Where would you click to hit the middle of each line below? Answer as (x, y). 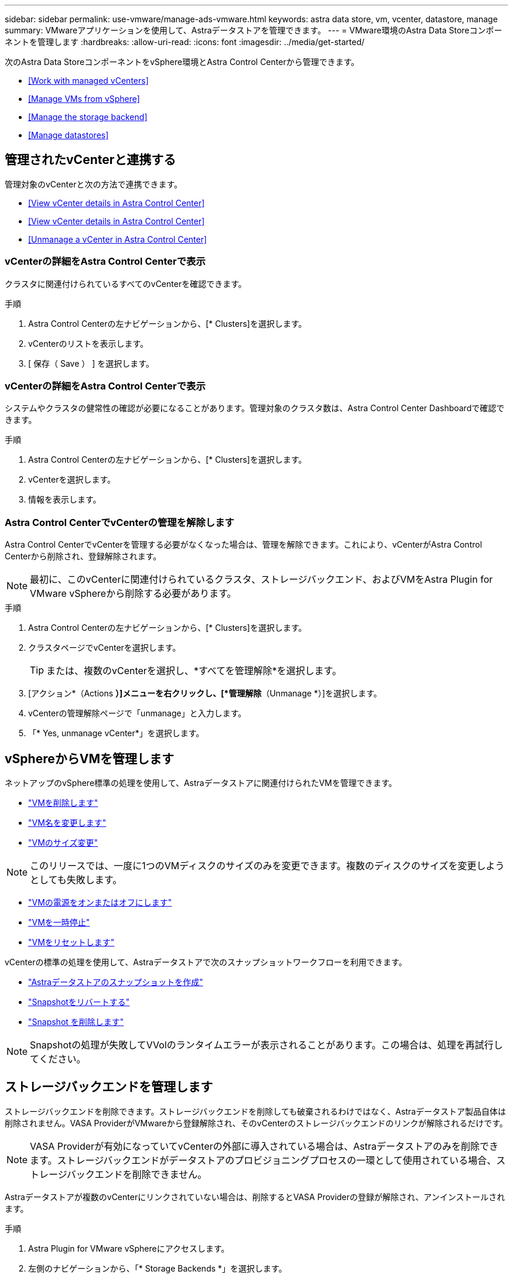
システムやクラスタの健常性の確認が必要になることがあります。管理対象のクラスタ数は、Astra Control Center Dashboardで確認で (255, 408)
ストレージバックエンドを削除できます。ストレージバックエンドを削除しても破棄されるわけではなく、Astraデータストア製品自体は (255, 1111)
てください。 (58, 1059)
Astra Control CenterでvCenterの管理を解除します (119, 522)
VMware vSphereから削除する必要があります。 (133, 594)
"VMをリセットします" (71, 942)
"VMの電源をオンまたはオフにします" (100, 902)
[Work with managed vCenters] (88, 81)
